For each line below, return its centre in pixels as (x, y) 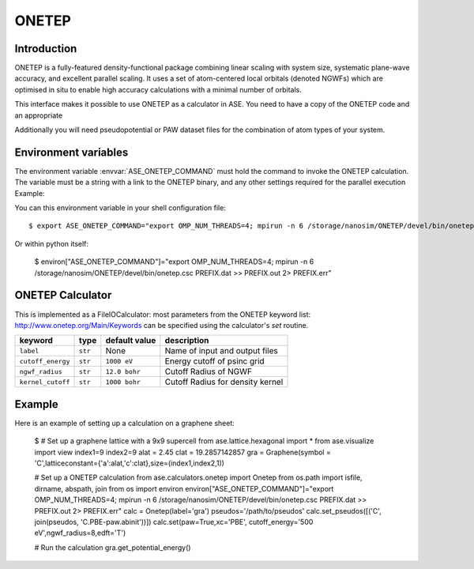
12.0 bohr (123, 371)
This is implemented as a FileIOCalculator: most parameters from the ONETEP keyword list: (163, 314)
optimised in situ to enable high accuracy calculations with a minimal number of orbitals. (158, 89)
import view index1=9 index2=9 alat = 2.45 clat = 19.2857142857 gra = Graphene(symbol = (182, 452)
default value (131, 341)
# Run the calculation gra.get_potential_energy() (113, 547)
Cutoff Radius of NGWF (209, 371)
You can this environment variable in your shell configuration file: (120, 208)
